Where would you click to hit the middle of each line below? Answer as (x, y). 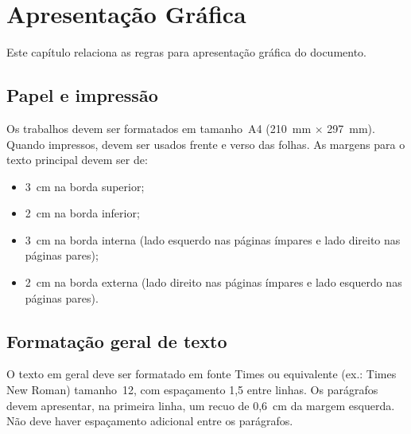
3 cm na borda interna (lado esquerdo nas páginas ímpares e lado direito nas (213, 239)
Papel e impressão (82, 95)
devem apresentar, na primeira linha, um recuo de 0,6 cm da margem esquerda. (201, 405)
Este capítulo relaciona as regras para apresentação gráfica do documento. (186, 52)
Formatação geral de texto (117, 340)
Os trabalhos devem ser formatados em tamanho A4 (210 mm (159, 128)
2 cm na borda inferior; (82, 213)
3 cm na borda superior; (85, 186)
